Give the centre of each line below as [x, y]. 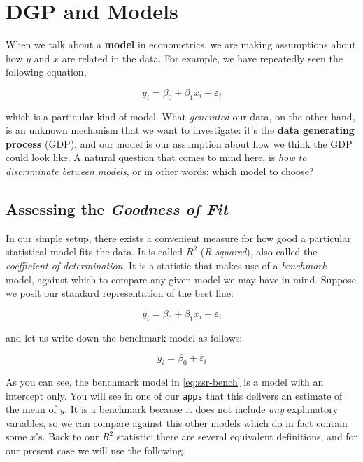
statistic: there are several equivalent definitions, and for [237, 436]
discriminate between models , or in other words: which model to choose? [160, 171]
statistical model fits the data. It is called [94, 252]
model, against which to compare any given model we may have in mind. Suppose [181, 279]
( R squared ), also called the [259, 252]
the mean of [31, 409]
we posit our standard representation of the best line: [120, 293]
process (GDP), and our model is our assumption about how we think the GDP [179, 143]
